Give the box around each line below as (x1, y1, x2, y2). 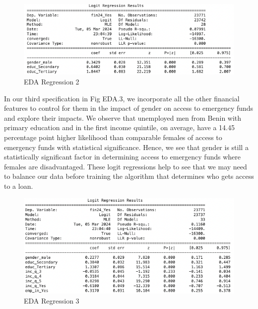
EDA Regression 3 (24, 295, 79, 306)
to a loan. (4, 181, 33, 191)
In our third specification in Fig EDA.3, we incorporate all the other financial (4, 93, 240, 103)
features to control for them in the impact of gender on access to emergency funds (4, 103, 254, 113)
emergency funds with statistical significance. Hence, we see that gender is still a (4, 142, 249, 152)
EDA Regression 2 (24, 77, 79, 87)
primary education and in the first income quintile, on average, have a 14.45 (4, 122, 235, 133)
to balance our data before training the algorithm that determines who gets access (4, 171, 254, 181)
